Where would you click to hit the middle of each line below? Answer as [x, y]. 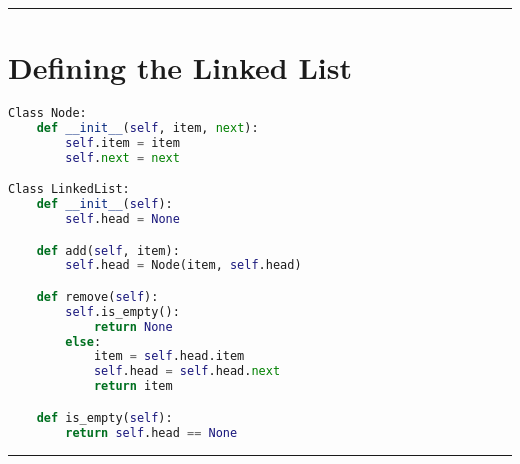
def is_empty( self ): [104, 417]
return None [133, 326]
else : [83, 341]
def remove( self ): [97, 296]
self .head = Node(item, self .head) [183, 265]
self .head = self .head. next [187, 371]
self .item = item [122, 142]
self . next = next [122, 157]
